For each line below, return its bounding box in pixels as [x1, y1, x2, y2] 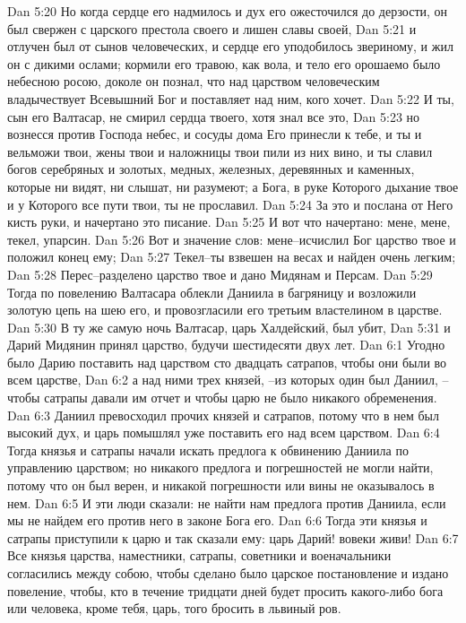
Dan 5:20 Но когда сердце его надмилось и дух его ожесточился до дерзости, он [7, 2, 448, 20]
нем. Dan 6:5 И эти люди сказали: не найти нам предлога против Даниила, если [7, 493, 446, 512]
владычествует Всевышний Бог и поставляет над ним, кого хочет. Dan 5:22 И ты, [7, 89, 454, 108]
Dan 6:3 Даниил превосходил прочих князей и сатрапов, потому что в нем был [7, 405, 439, 424]
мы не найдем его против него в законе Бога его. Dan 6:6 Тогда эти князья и [7, 511, 427, 530]
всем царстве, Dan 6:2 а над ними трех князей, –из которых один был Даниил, [7, 370, 438, 389]
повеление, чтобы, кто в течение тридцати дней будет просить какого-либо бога [7, 581, 444, 600]
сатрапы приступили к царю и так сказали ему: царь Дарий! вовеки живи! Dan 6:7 [7, 528, 459, 547]
